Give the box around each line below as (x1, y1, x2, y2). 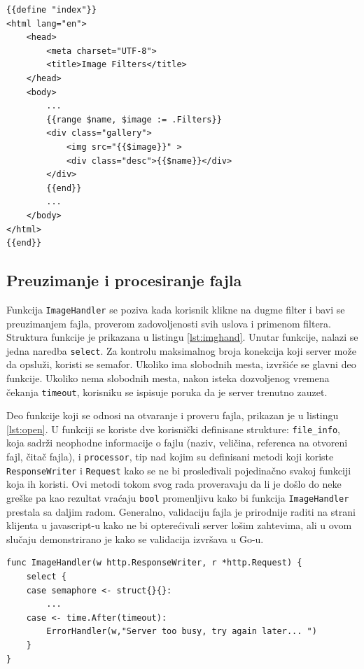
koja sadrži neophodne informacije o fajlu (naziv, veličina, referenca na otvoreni (6, 435, 348, 450)
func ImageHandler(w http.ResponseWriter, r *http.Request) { (6, 558, 302, 568)
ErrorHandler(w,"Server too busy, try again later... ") (46, 626, 317, 637)
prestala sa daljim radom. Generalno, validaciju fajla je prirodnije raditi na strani (6, 504, 356, 519)
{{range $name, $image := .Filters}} (46, 114, 222, 125)
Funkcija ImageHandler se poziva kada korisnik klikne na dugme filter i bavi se (6, 302, 345, 316)
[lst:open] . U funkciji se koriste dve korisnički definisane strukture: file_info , (6, 421, 340, 436)
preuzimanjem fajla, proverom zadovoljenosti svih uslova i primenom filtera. (6, 316, 332, 330)
